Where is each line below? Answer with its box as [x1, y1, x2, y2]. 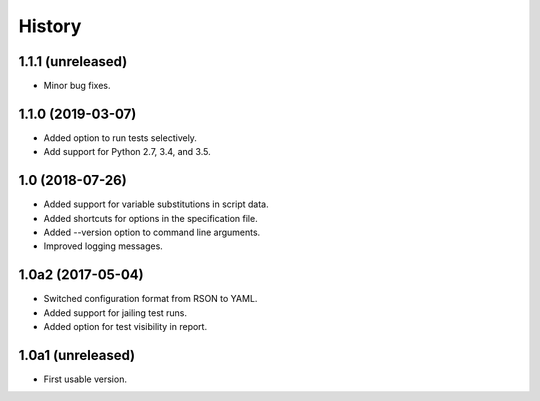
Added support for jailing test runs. [43, 306, 188, 319]
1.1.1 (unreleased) [18, 53, 128, 70]
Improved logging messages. [43, 240, 164, 252]
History [18, 15, 82, 37]
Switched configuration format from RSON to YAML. [43, 293, 258, 305]
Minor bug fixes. [43, 80, 111, 92]
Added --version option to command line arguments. [43, 226, 261, 239]
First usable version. [43, 373, 127, 385]
